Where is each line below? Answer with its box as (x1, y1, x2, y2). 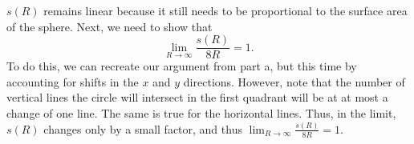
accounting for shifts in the (6, 73, 139, 90)
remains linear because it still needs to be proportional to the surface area (43, 2, 408, 18)
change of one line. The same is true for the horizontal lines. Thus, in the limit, (6, 105, 396, 122)
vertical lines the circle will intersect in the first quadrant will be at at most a (6, 89, 388, 106)
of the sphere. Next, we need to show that (6, 18, 213, 34)
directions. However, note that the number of (183, 73, 405, 90)
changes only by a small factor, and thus (43, 120, 242, 137)
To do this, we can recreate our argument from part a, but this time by (6, 58, 357, 74)
